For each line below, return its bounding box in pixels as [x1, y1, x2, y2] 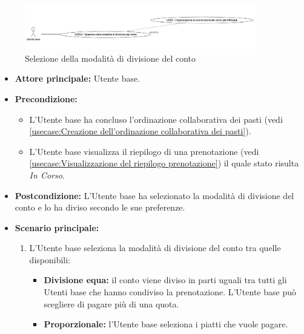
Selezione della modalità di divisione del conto [25, 51, 196, 64]
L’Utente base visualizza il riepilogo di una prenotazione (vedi [29, 145, 259, 157]
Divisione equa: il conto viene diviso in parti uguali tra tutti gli [44, 273, 287, 286]
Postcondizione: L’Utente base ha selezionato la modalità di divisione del [15, 189, 294, 201]
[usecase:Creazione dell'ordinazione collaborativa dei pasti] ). [29, 125, 251, 137]
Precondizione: [15, 92, 78, 105]
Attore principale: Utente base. [15, 72, 140, 85]
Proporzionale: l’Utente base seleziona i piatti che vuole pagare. [44, 318, 288, 330]
